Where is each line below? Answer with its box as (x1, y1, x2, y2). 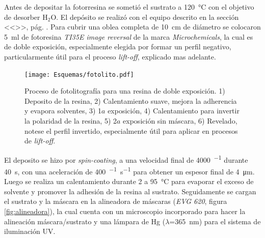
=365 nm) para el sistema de (169, 216, 261, 226)
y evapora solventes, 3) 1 (24, 105, 102, 116)
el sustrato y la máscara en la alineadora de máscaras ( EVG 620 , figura (4, 196, 227, 206)
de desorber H (4, 11, 48, 22)
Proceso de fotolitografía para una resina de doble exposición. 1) (24, 85, 225, 96)
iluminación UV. (4, 226, 56, 236)
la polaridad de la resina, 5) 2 (24, 115, 117, 126)
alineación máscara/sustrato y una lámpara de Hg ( (4, 216, 166, 226)
